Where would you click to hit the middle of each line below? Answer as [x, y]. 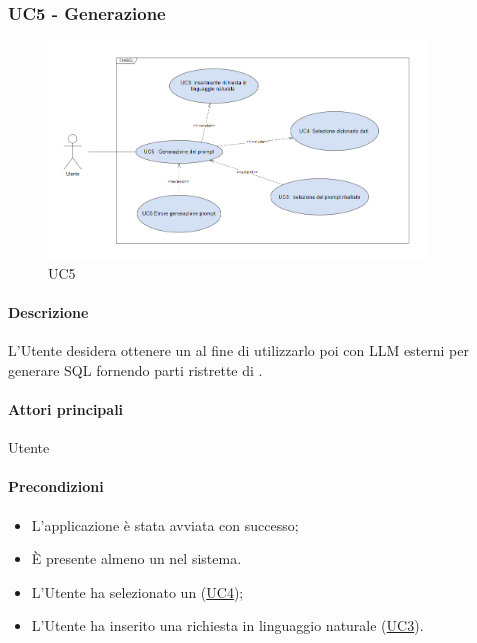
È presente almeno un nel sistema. [136, 558]
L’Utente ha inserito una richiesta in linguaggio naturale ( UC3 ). [227, 625]
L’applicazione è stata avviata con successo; [165, 524]
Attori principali [66, 409]
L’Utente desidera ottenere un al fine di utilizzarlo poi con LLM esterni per [238, 350]
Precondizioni [56, 486]
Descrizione [48, 312]
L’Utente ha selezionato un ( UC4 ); [137, 591]
